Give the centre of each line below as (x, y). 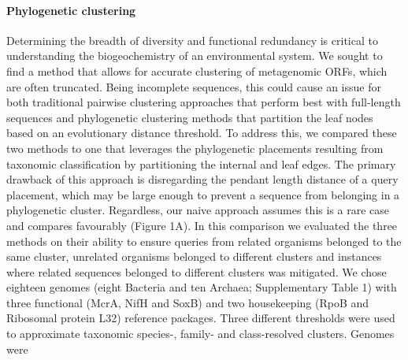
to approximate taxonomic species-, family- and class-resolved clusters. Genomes (200, 334)
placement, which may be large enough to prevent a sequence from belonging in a (203, 194)
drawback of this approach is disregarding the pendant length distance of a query (202, 179)
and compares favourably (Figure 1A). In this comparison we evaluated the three (202, 225)
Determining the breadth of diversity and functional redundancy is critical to (192, 40)
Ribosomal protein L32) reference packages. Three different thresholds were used (201, 318)
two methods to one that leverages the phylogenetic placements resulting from (195, 148)
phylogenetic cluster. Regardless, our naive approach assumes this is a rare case (198, 210)
